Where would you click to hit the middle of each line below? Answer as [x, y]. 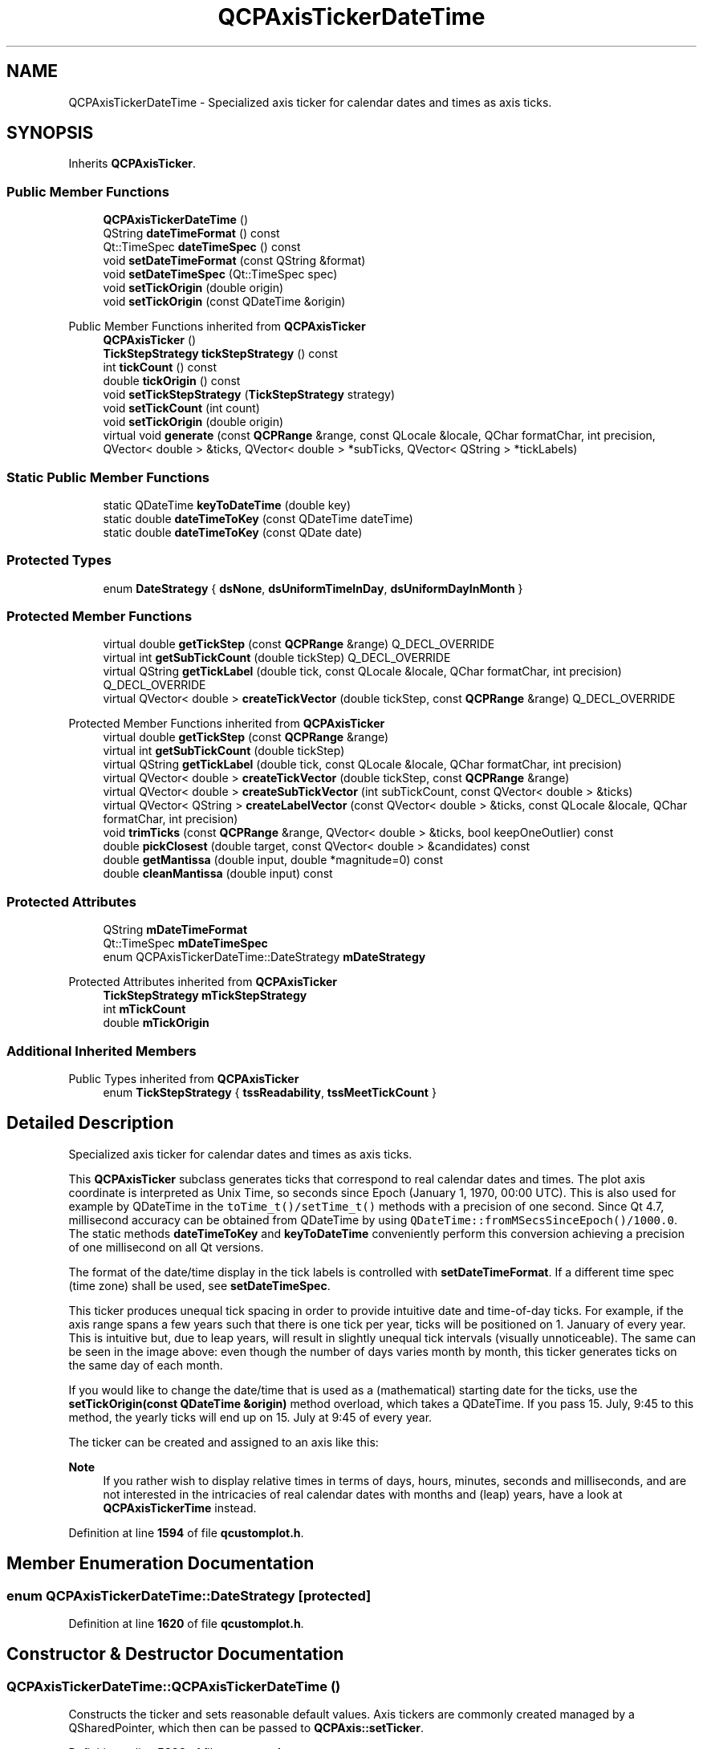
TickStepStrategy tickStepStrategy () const [220, 354]
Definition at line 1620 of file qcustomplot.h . [186, 1623]
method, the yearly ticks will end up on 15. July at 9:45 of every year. [250, 1417]
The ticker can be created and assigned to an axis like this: [223, 1442]
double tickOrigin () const [172, 381]
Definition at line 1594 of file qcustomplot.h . [186, 1532]
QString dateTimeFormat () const [191, 233]
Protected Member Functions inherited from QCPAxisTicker [227, 724]
